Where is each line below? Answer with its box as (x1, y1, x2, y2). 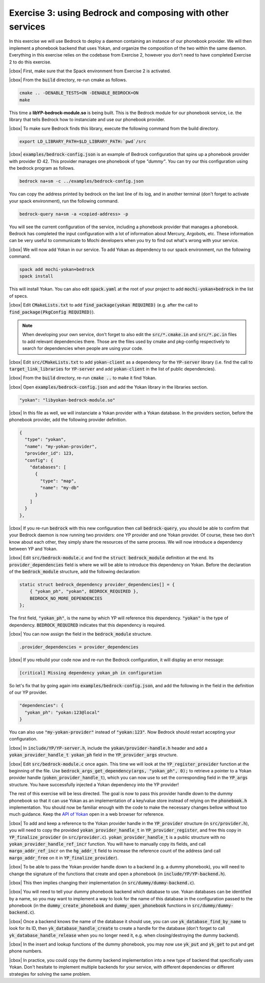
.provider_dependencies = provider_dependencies (19, 645, 139, 649)
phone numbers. (9, 948, 43, 954)
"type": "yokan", (25, 437, 66, 442)
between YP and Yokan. (9, 546, 57, 552)
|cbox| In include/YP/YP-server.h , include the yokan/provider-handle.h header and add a (9, 745, 208, 751)
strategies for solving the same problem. (9, 971, 91, 977)
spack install (19, 274, 53, 279)
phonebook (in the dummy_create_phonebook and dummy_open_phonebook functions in (9, 903, 191, 909)
